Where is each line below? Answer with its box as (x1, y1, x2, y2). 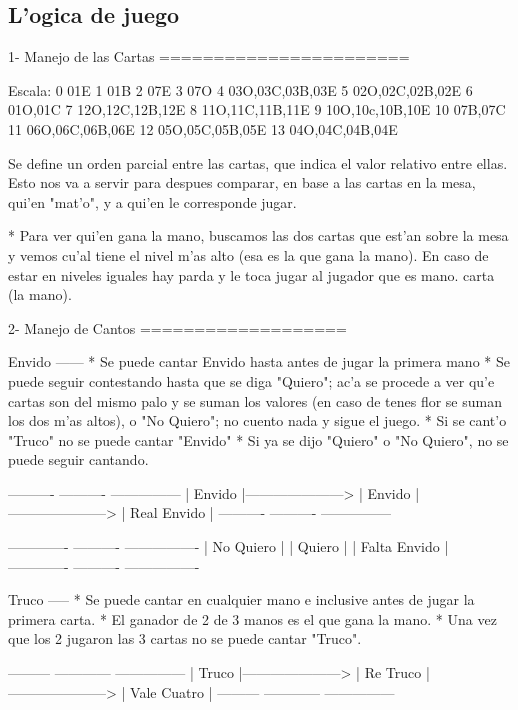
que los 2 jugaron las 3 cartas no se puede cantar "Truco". (8, 628, 362, 649)
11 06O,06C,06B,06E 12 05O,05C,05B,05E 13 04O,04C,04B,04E (8, 118, 398, 139)
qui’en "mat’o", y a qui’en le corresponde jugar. (8, 191, 297, 212)
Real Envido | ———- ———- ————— (130, 502, 392, 523)
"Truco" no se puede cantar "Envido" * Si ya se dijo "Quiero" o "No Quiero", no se (8, 429, 509, 450)
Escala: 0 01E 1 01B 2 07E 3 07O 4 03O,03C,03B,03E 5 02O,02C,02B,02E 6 (8, 79, 473, 100)
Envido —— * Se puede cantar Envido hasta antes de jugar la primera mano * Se (8, 351, 510, 372)
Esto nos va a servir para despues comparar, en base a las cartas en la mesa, (8, 172, 476, 193)
